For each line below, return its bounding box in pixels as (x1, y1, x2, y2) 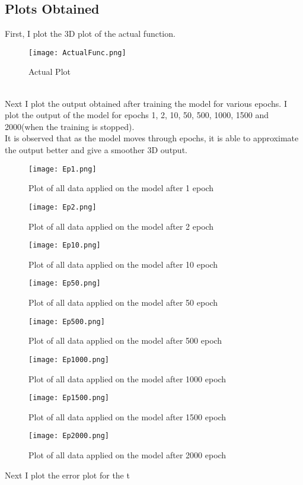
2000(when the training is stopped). (5, 120, 135, 132)
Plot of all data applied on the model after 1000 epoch (28, 372, 227, 385)
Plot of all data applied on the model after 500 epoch (28, 334, 222, 347)
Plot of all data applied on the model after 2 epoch (28, 220, 214, 232)
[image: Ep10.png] (28, 241, 101, 250)
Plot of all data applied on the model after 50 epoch (28, 296, 218, 309)
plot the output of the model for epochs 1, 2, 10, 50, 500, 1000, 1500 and (5, 109, 269, 121)
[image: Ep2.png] (28, 202, 97, 211)
